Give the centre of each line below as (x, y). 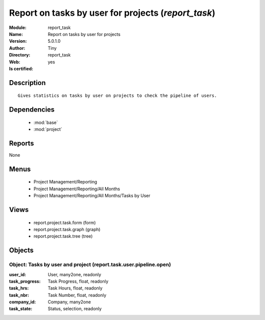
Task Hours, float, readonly (75, 288)
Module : (18, 28)
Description (27, 83)
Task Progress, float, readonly (78, 281)
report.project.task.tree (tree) (63, 236)
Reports (22, 143)
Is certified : (21, 68)
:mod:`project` (48, 129)
